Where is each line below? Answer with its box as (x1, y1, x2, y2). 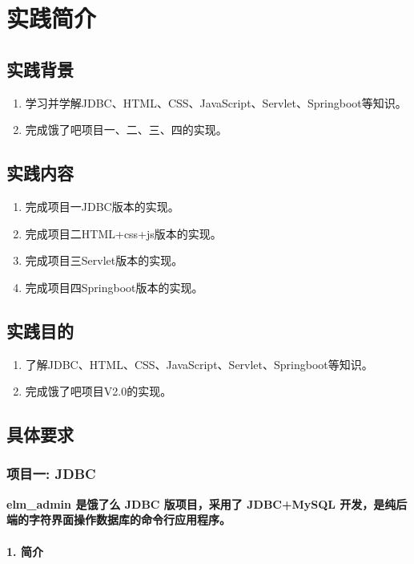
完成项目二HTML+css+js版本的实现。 (25, 225, 222, 241)
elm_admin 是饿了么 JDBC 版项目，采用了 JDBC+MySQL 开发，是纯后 (6, 495, 408, 512)
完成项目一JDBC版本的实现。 (25, 197, 179, 214)
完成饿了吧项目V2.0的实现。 (25, 383, 172, 400)
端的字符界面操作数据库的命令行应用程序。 (6, 511, 231, 528)
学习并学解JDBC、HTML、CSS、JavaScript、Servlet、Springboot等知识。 (25, 94, 407, 111)
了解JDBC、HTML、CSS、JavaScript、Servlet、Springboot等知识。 (25, 355, 373, 372)
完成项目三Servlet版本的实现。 (25, 252, 183, 269)
